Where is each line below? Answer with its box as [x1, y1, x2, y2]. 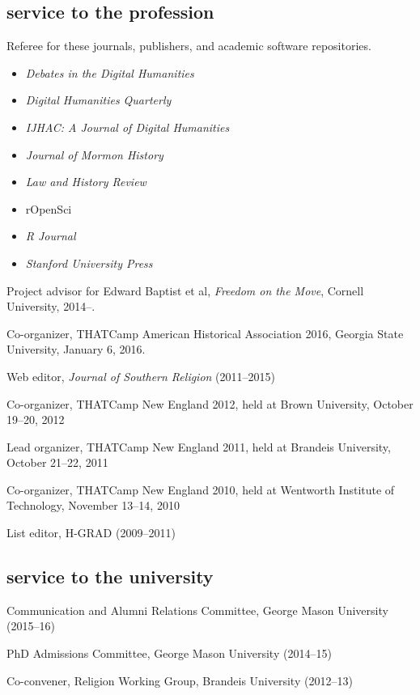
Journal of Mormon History [25, 146, 163, 163]
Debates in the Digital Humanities [25, 64, 194, 81]
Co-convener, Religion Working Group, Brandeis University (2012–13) [6, 672, 353, 689]
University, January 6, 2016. [6, 341, 146, 358]
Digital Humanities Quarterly [25, 91, 172, 108]
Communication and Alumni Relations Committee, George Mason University [6, 601, 388, 618]
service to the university [6, 564, 214, 589]
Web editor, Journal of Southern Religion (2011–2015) [6, 367, 275, 384]
